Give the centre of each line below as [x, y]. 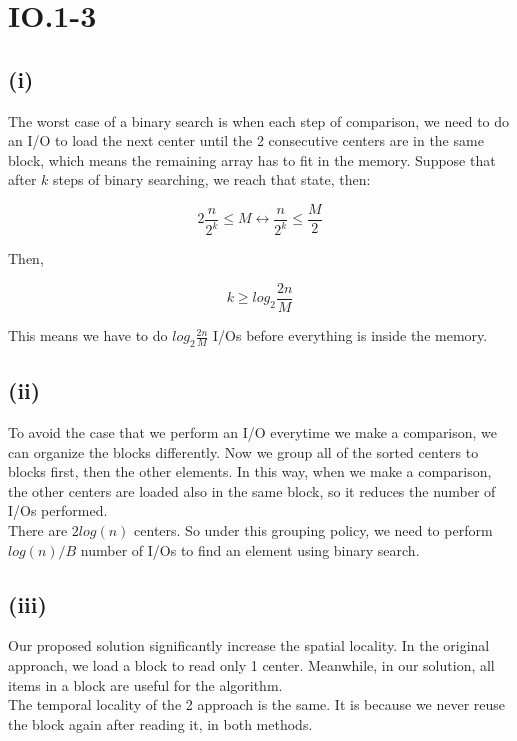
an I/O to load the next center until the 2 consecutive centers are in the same [246, 140]
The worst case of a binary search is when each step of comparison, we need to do [259, 120]
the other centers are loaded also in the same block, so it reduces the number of [252, 490]
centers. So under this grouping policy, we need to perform [313, 529]
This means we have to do [88, 335]
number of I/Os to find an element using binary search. [250, 549]
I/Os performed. [58, 510]
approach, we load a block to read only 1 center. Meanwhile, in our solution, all [251, 664]
